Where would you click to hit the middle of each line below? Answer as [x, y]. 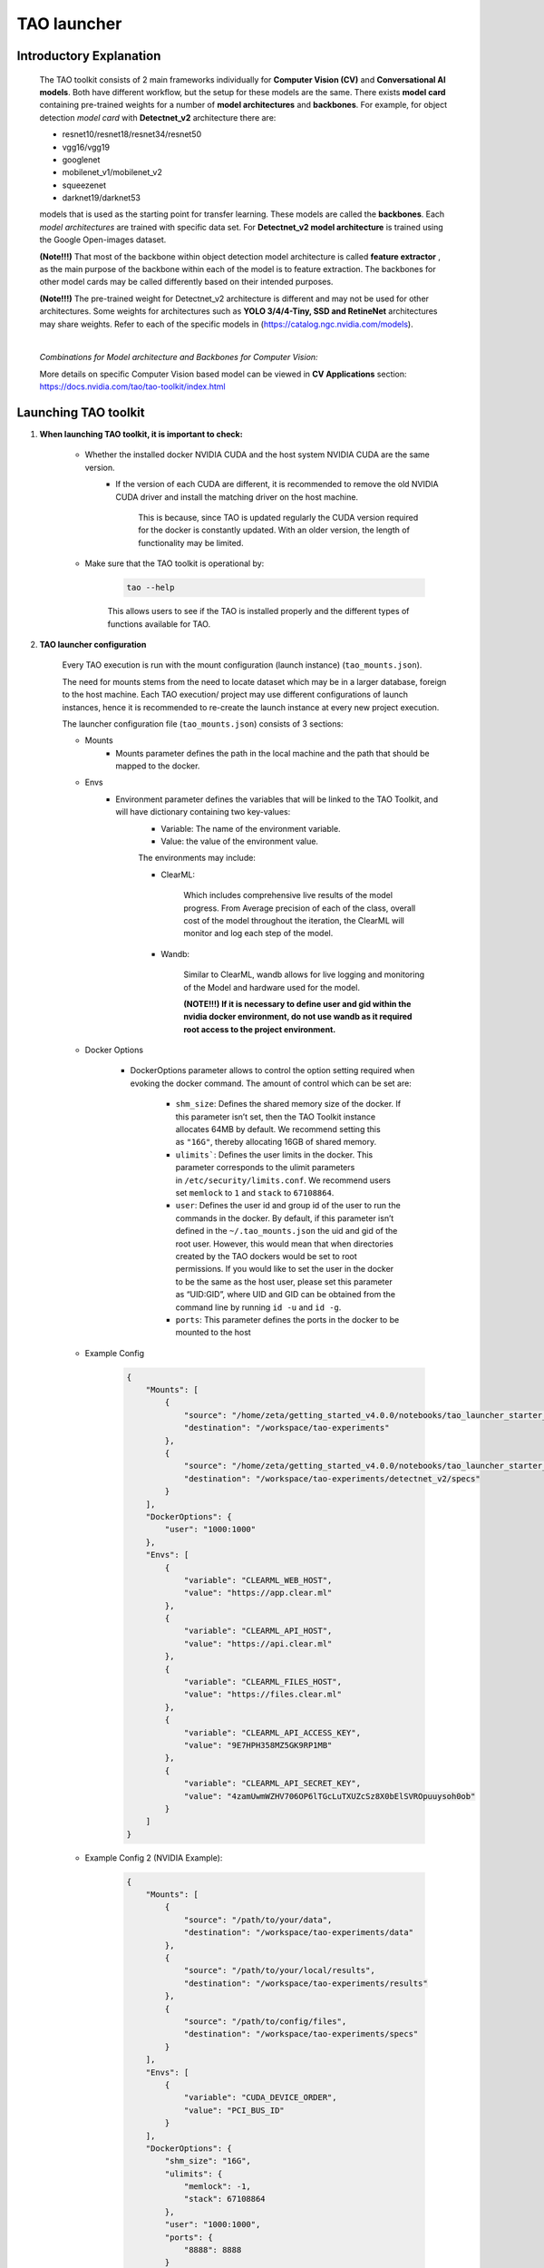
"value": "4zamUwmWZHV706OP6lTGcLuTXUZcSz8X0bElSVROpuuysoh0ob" [330, 1796]
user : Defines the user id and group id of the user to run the [288, 1206]
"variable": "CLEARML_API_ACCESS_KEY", [272, 1732]
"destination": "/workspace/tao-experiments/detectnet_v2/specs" [332, 1478]
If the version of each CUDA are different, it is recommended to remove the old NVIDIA [277, 484]
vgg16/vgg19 [86, 147]
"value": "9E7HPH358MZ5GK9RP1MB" [258, 1745]
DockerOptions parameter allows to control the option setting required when [272, 1070]
